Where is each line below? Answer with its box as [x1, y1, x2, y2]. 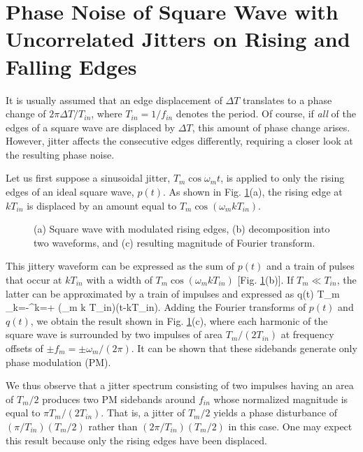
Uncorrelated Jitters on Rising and [6, 24, 350, 53]
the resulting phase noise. [6, 147, 115, 161]
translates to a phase [243, 92, 332, 107]
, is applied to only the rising [220, 170, 345, 185]
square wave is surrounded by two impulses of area [6, 327, 223, 342]
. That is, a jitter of [101, 405, 185, 420]
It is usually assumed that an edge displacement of [6, 92, 222, 107]
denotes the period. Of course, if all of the [176, 106, 357, 121]
